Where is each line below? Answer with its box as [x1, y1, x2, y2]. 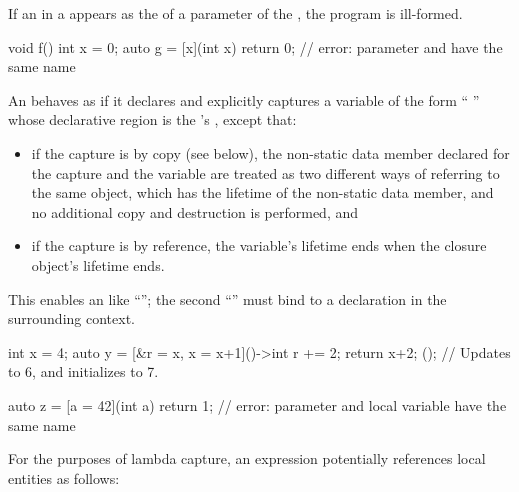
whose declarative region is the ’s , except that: [8, 109, 297, 130]
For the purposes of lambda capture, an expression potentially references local [8, 448, 486, 469]
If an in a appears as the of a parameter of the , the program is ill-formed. [8, 3, 463, 23]
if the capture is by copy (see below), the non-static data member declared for [31, 142, 510, 163]
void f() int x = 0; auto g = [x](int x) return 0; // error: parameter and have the [8, 36, 503, 57]
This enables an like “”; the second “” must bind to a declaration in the [8, 288, 447, 309]
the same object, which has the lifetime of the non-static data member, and [31, 182, 494, 203]
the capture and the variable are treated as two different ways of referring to [31, 162, 500, 183]
